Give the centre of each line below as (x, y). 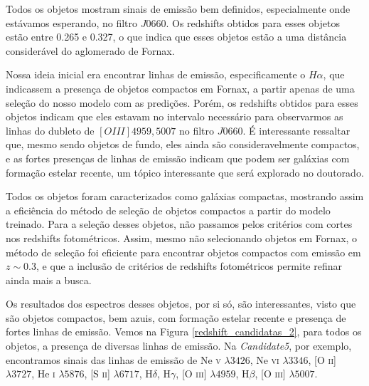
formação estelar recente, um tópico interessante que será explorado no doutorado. (185, 172)
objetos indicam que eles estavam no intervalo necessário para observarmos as (175, 116)
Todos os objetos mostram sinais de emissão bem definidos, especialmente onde (178, 9)
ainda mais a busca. (49, 280)
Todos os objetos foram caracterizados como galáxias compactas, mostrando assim (185, 196)
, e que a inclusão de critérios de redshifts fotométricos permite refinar (189, 266)
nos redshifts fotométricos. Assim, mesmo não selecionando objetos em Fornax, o (182, 238)
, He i (43, 374)
